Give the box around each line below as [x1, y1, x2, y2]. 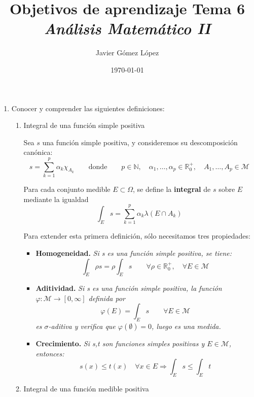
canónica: [23, 147, 53, 157]
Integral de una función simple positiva [23, 120, 145, 130]
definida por [88, 292, 125, 303]
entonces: [35, 348, 64, 358]
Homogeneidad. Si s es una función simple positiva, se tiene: [35, 247, 232, 258]
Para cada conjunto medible [23, 184, 111, 194]
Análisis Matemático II [44, 18, 211, 39]
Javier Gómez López [95, 47, 159, 58]
